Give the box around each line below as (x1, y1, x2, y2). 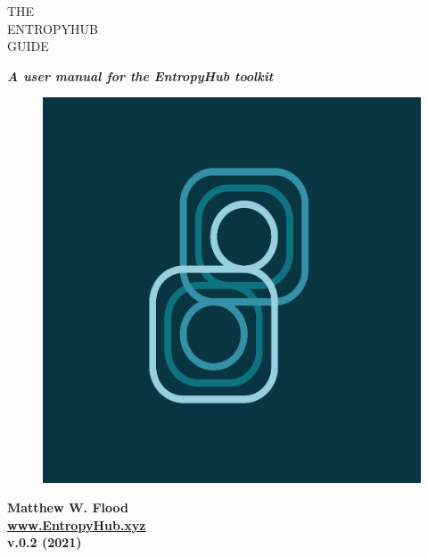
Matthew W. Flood (7, 498, 128, 517)
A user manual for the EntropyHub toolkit (7, 66, 274, 85)
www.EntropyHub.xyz (7, 515, 146, 534)
